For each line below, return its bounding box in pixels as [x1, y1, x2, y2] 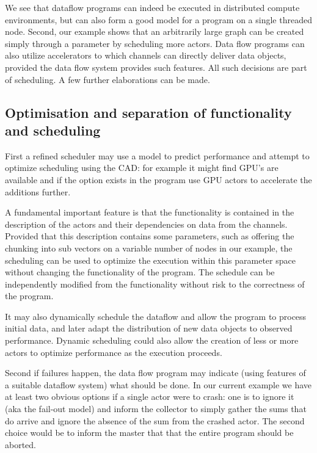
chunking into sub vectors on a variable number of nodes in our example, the [5, 241, 293, 254]
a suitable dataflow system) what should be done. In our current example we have [5, 378, 312, 391]
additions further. [5, 185, 71, 198]
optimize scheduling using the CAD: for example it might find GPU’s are [5, 161, 279, 174]
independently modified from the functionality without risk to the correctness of [5, 277, 305, 290]
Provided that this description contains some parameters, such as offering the [5, 230, 294, 242]
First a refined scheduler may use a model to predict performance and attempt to [5, 149, 310, 162]
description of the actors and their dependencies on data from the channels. [5, 217, 288, 230]
